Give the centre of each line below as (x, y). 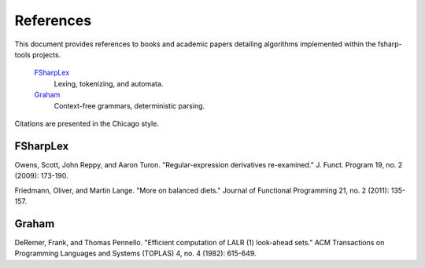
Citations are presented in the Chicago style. (87, 123)
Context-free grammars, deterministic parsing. (129, 105)
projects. (46, 54)
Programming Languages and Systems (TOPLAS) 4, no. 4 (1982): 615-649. (135, 253)
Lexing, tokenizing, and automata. (109, 83)
